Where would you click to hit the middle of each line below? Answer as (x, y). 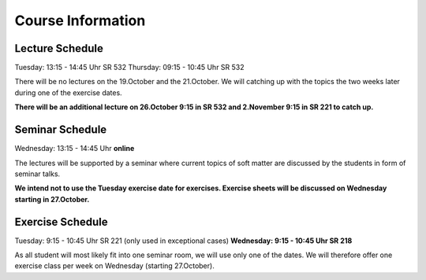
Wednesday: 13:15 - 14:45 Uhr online (75, 149)
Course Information (80, 20)
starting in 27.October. (52, 199)
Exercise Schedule (61, 221)
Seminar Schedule (61, 130)
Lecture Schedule (59, 48)
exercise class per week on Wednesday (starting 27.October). (114, 266)
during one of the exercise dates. (68, 92)
